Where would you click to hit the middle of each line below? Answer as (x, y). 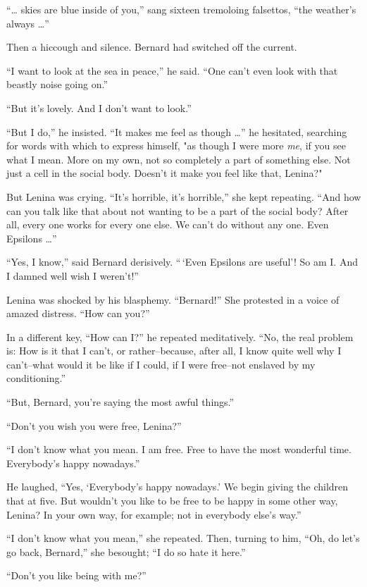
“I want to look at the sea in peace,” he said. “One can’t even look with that (172, 70)
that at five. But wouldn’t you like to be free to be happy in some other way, (172, 501)
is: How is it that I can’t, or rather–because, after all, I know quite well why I (174, 351)
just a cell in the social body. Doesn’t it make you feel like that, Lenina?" (164, 173)
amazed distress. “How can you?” (78, 313)
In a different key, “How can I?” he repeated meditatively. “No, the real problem (180, 336)
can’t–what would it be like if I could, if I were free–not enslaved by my (161, 364)
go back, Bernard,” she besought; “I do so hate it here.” (126, 551)
